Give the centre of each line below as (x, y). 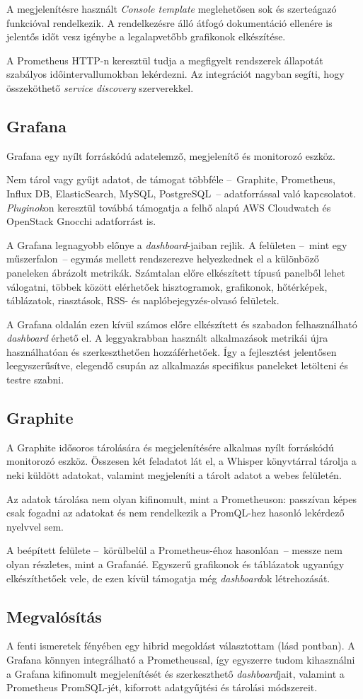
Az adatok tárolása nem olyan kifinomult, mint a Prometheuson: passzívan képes (181, 498)
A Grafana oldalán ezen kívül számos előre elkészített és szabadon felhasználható (182, 324)
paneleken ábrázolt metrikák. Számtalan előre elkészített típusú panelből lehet (176, 272)
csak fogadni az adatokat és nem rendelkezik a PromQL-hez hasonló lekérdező (175, 513)
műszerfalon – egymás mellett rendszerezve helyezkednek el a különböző (163, 259)
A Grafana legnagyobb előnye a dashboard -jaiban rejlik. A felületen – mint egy (177, 244)
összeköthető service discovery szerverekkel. (100, 87)
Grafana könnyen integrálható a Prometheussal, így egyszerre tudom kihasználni (181, 660)
